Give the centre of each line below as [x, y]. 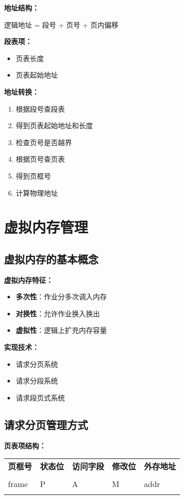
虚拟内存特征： [28, 280]
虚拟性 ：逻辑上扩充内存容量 [61, 330]
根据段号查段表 [40, 108]
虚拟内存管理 [46, 227]
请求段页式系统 [40, 397]
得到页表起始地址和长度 [54, 125]
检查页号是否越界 [44, 142]
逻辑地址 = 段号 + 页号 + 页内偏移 [61, 24]
